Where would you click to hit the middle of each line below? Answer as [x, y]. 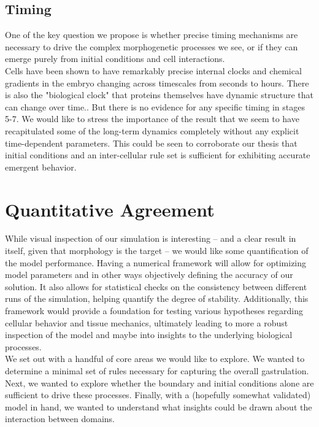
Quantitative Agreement [110, 209]
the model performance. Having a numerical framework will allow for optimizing [156, 262]
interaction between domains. [60, 419]
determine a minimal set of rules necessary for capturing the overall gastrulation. [157, 370]
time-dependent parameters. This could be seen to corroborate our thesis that [151, 143]
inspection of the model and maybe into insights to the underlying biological [149, 335]
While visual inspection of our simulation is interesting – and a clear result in [151, 238]
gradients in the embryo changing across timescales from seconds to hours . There [157, 83]
